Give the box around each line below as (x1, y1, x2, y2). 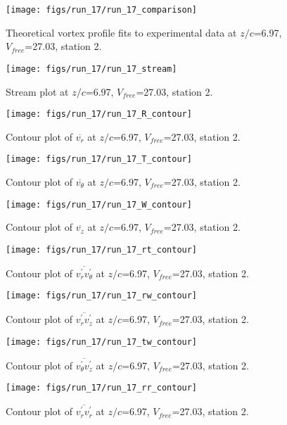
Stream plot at (6, 84, 69, 99)
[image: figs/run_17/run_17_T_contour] (6, 154, 192, 165)
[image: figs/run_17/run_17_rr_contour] (6, 383, 198, 393)
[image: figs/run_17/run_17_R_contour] (6, 109, 192, 120)
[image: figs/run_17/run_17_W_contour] (6, 199, 192, 210)
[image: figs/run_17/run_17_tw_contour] (6, 336, 198, 347)
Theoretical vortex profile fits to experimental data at (6, 25, 237, 39)
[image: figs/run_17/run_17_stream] (6, 63, 177, 74)
